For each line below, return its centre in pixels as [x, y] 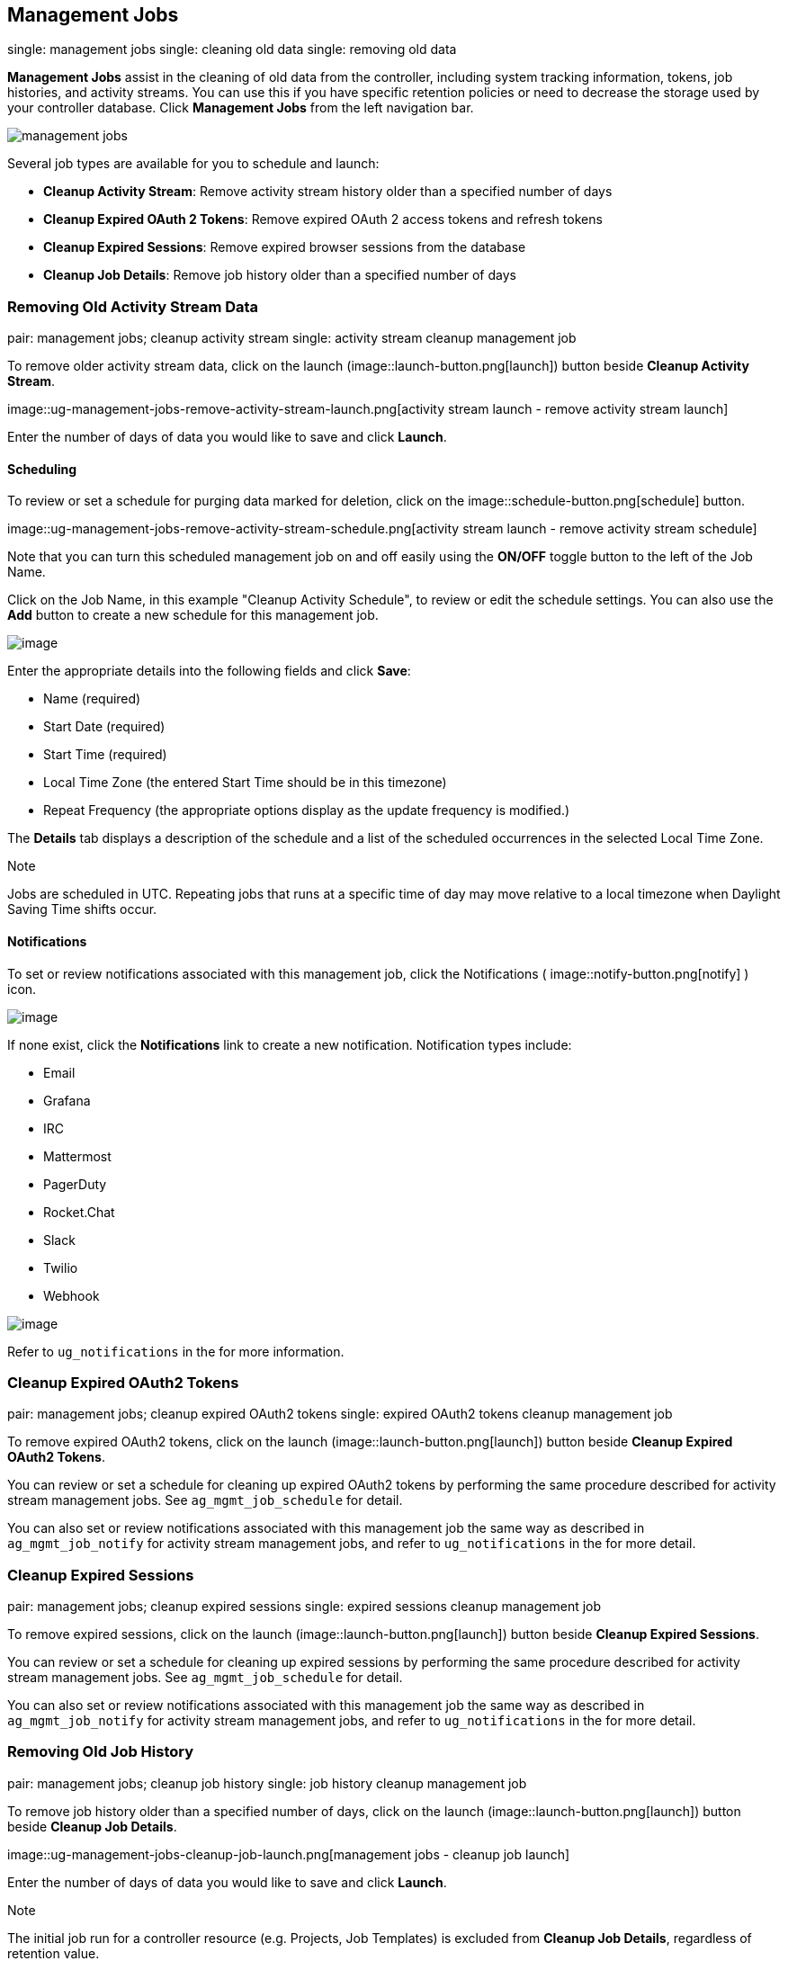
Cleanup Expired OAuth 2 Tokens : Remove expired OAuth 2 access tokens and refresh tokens [323, 219]
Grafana [67, 1100]
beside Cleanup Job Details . [92, 1826]
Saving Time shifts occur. [82, 909]
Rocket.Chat [79, 1212]
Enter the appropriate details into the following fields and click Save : [209, 671]
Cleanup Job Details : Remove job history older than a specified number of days [280, 275]
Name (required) [92, 699]
